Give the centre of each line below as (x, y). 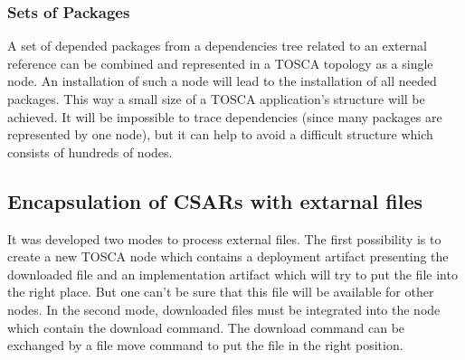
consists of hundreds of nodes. (90, 152)
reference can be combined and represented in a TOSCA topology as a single (220, 63)
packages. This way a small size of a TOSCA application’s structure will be (216, 99)
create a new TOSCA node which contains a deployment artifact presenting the (228, 256)
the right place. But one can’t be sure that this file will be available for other (221, 292)
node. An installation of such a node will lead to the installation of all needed (222, 81)
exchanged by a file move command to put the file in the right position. (205, 345)
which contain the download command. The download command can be (206, 327)
